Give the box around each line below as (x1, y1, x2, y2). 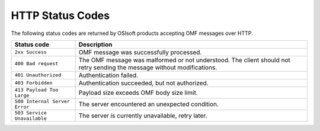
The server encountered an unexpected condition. (78, 100, 219, 108)
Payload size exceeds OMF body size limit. (78, 88, 198, 97)
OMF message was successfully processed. (78, 48, 202, 56)
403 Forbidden (14, 80, 53, 86)
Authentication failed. (78, 71, 139, 79)
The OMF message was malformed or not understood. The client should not (78, 56, 290, 64)
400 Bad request (14, 60, 59, 67)
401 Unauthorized (14, 72, 62, 78)
